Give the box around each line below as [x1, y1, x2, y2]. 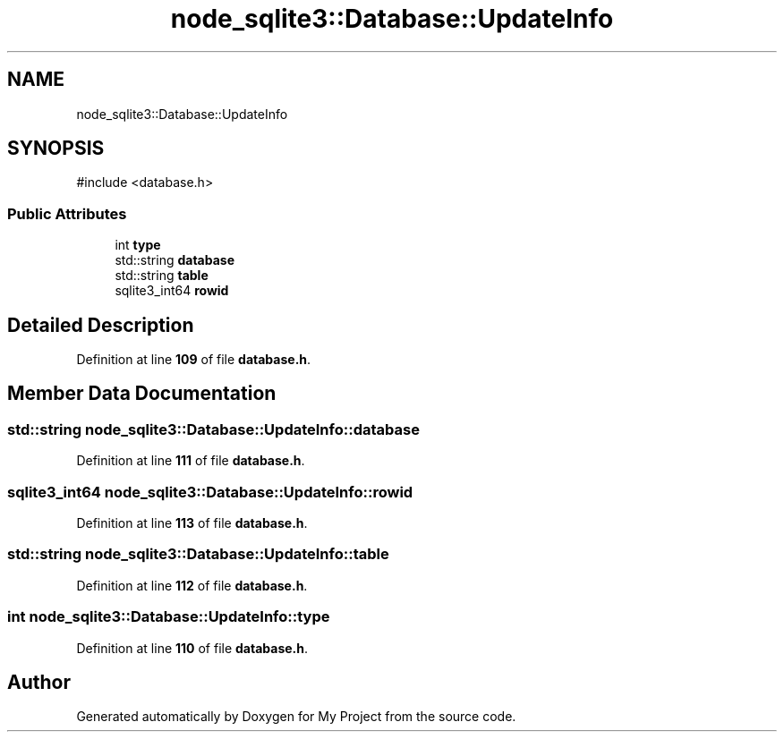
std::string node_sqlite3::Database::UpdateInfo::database [7, 420, 420, 438]
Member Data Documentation [7, 382, 277, 405]
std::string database [115, 252, 234, 268]
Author [7, 670, 71, 693]
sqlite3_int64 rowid [115, 283, 229, 299]
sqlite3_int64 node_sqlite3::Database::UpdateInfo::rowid [7, 482, 413, 501]
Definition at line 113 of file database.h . [76, 515, 308, 531]
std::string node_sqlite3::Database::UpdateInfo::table [7, 545, 389, 564]
